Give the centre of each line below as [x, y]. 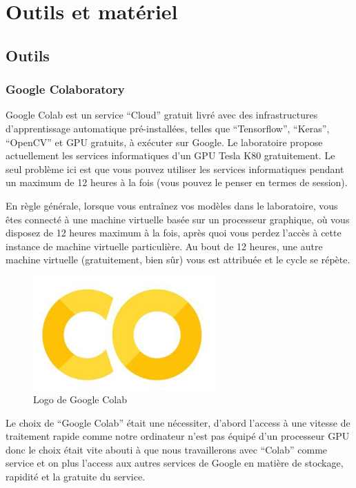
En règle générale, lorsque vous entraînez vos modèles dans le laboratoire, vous [172, 205]
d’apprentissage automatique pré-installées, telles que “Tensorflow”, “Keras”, [168, 128]
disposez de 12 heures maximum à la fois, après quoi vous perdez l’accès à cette [174, 233]
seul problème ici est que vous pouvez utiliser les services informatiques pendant [175, 169]
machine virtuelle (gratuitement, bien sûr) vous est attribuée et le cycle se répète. [178, 260]
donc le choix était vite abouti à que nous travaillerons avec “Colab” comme [167, 449]
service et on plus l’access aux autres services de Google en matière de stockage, [175, 463]
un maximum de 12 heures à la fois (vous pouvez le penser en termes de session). [177, 182]
